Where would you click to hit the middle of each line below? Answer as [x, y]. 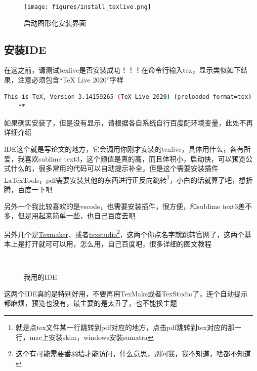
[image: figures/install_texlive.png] [87, 7]
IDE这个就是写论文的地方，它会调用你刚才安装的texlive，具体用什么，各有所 [128, 149]
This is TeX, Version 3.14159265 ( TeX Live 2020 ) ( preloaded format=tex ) [128, 97]
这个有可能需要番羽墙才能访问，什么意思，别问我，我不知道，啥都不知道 [133, 353]
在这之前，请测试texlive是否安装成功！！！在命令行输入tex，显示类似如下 [123, 70]
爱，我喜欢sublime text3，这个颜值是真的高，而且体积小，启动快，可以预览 [125, 158]
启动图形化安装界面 [55, 22]
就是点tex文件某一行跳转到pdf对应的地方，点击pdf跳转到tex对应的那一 [128, 327]
